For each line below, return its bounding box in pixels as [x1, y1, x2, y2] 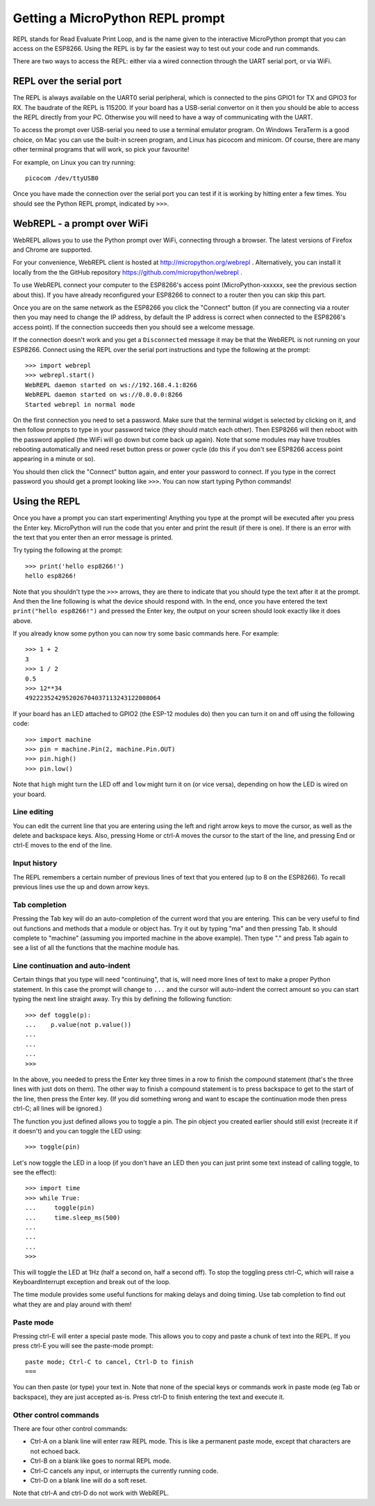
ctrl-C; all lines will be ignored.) [12, 1104, 103, 1112]
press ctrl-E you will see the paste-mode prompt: [12, 1342, 153, 1350]
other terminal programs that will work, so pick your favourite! [12, 145, 190, 154]
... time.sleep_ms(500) [25, 1213, 121, 1222]
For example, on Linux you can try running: [12, 158, 135, 166]
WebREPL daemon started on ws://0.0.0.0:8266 [25, 391, 183, 399]
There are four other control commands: [12, 1425, 128, 1432]
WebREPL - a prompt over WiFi [12, 218, 149, 229]
